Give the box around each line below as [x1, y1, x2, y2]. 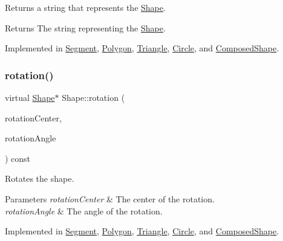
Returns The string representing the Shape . [5, 21, 166, 34]
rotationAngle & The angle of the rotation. [5, 204, 163, 217]
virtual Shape [5, 91, 55, 103]
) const [5, 152, 31, 164]
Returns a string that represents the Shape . [5, 1, 166, 13]
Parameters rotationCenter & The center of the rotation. [5, 192, 215, 205]
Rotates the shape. [5, 172, 74, 185]
